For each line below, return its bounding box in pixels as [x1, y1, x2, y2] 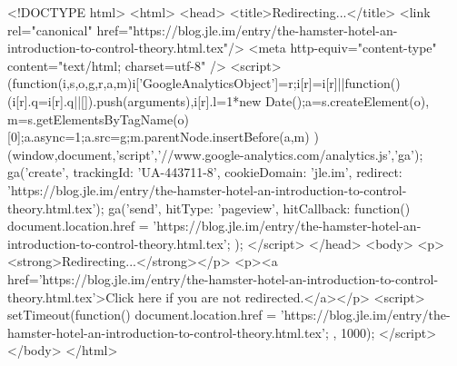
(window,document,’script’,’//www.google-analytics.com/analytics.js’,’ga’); [7, 144, 423, 163]
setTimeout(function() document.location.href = [7, 305, 277, 324]
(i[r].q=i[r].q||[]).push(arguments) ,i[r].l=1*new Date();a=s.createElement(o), [7, 91, 430, 110]
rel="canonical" [7, 20, 93, 39]
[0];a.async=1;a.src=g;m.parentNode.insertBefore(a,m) [7, 127, 310, 146]
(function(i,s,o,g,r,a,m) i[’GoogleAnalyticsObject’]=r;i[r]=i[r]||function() [7, 74, 401, 93]
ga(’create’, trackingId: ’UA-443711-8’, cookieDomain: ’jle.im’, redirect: [7, 163, 402, 182]
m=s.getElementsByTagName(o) [7, 109, 190, 128]
